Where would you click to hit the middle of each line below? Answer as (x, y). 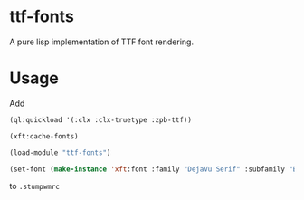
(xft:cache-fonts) (44, 136)
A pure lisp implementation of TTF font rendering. (102, 42)
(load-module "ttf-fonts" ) (60, 152)
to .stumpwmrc (35, 186)
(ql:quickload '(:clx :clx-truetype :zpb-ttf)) (101, 119)
